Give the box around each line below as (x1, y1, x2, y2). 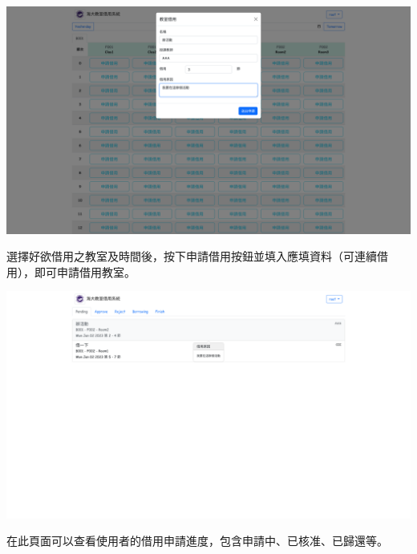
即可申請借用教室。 (34, 263, 136, 280)
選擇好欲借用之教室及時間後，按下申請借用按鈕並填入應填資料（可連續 (6, 248, 377, 265)
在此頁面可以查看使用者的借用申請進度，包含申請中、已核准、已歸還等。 (6, 532, 388, 549)
